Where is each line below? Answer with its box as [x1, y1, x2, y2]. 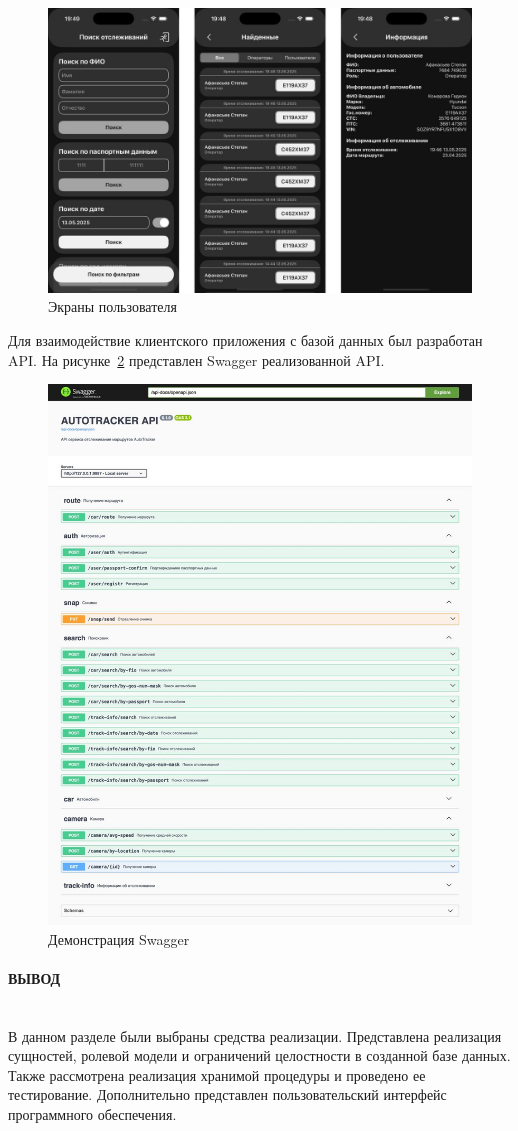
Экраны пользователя [48, 296, 177, 317]
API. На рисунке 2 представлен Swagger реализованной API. [8, 349, 385, 370]
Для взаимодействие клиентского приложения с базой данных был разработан [8, 330, 483, 351]
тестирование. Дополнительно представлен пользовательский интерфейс [8, 1084, 447, 1105]
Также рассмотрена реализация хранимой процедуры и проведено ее [8, 1064, 426, 1085]
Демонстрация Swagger [48, 928, 190, 949]
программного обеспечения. [8, 1103, 177, 1124]
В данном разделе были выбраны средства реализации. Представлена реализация [8, 1025, 502, 1046]
